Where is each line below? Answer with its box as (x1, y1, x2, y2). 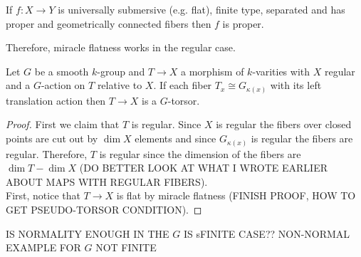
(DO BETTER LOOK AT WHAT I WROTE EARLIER (79, 160, 328, 175)
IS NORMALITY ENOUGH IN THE (6, 226, 169, 241)
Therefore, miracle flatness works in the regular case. (6, 40, 236, 55)
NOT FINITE (95, 240, 157, 255)
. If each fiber (153, 78, 212, 93)
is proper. (222, 16, 264, 31)
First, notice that (6, 188, 80, 203)
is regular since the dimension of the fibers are (99, 146, 301, 161)
